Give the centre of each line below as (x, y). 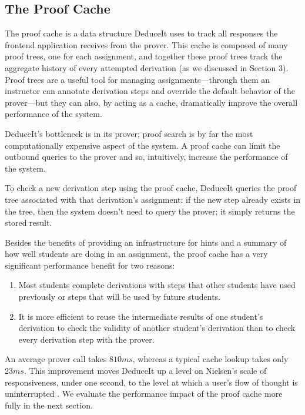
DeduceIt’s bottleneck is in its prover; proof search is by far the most (129, 133)
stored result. (29, 222)
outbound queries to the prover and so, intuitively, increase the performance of (146, 157)
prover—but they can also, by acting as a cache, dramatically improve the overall (151, 102)
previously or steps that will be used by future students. (120, 297)
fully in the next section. (49, 405)
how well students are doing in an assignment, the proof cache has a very (136, 254)
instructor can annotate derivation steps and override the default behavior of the (150, 91)
